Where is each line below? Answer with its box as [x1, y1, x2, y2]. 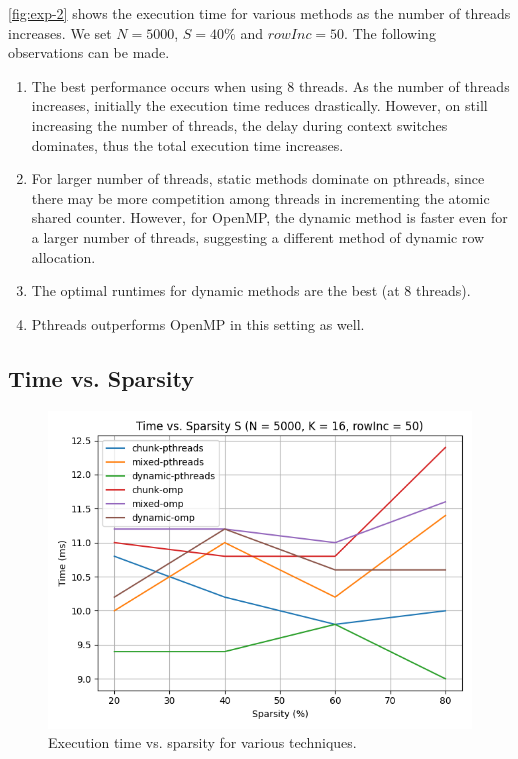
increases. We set [8, 22, 112, 43]
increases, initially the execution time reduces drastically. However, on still [31, 95, 488, 116]
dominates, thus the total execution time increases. [31, 134, 344, 155]
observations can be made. [8, 42, 170, 63]
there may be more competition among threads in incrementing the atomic [31, 187, 490, 208]
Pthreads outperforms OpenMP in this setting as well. [31, 313, 365, 334]
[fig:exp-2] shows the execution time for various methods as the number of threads [8, 3, 511, 23]
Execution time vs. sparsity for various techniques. [48, 732, 357, 753]
